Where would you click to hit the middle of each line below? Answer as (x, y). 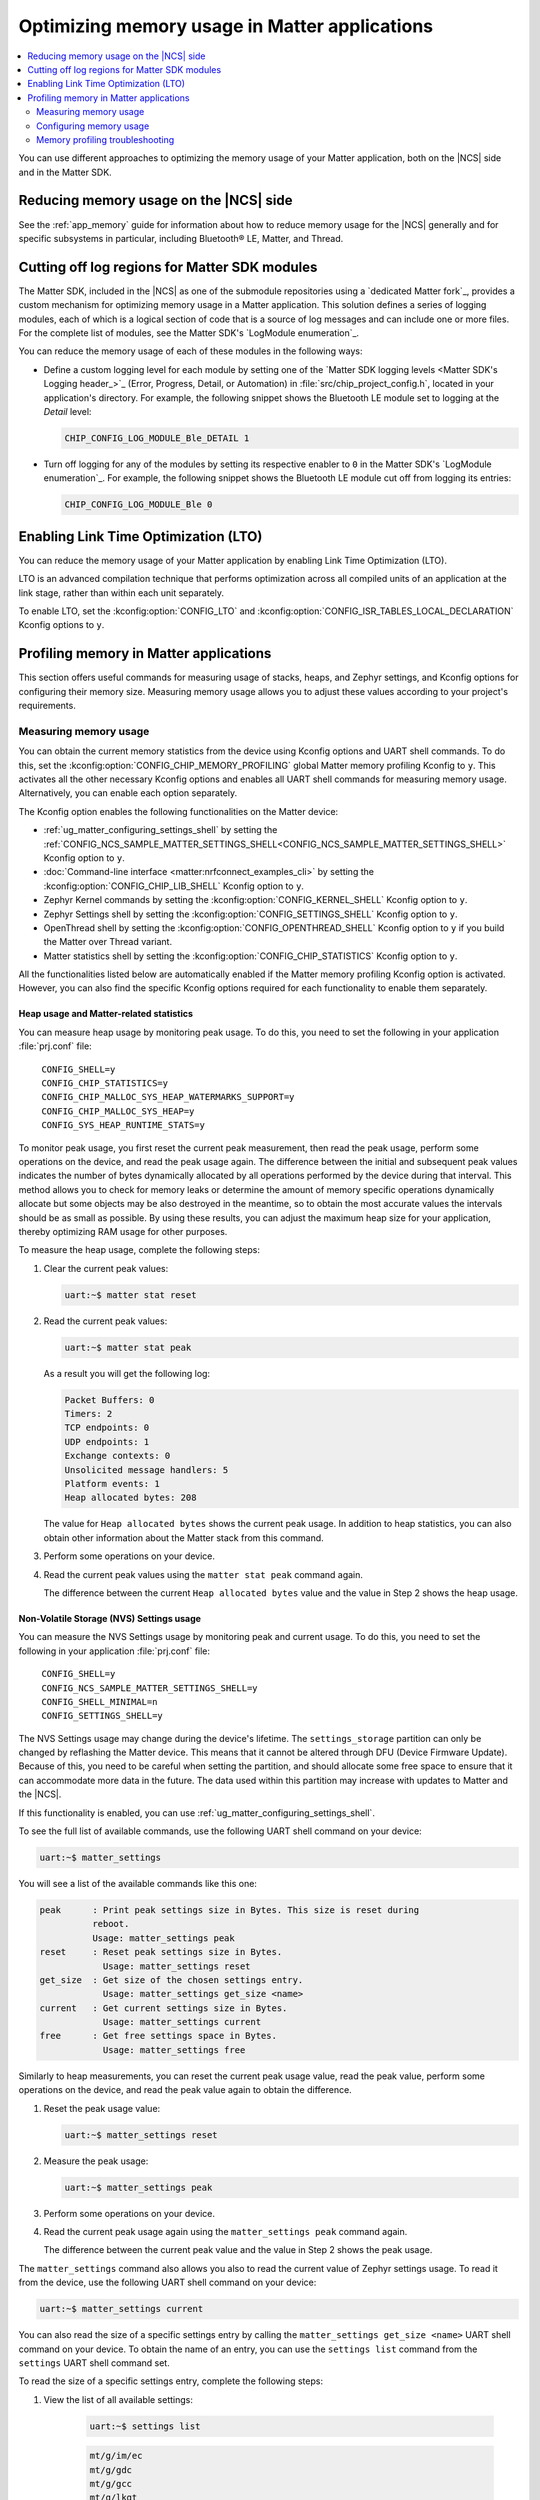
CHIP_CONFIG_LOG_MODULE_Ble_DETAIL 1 (157, 438)
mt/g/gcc (111, 2484)
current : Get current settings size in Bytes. (163, 2008)
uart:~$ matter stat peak (128, 1347)
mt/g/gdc (111, 2469)
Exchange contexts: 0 (117, 1456)
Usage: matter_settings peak (163, 1938)
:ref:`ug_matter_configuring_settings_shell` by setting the (160, 830)
